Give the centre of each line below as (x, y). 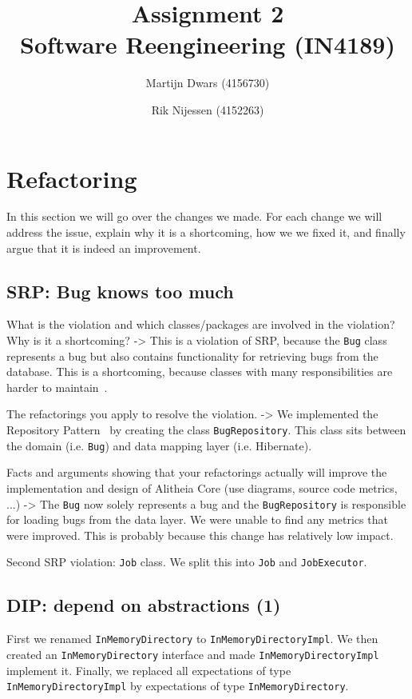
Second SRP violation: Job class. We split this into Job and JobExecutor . (187, 562)
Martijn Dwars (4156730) (208, 83)
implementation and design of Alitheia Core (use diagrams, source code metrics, (202, 487)
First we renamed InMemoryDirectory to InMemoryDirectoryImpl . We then (192, 639)
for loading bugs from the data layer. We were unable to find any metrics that (197, 519)
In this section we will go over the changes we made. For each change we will (194, 216)
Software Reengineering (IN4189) (208, 44)
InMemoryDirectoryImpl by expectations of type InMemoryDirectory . (178, 686)
